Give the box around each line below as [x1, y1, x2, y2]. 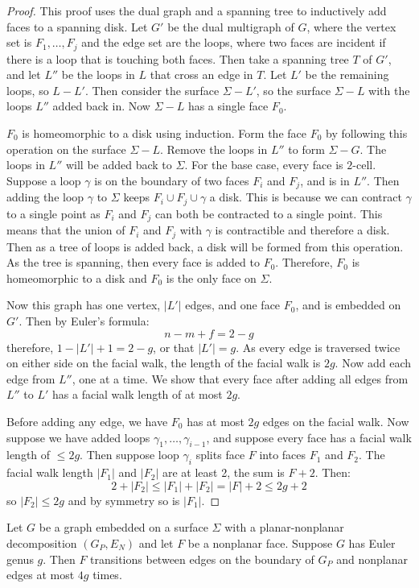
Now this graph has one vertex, [6, 296, 161, 313]
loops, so [6, 81, 49, 98]
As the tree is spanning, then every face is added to [6, 254, 260, 271]
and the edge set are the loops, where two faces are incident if [81, 34, 386, 51]
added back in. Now [52, 97, 150, 114]
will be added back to [65, 156, 172, 173]
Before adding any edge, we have [6, 412, 168, 429]
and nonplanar [336, 550, 408, 567]
